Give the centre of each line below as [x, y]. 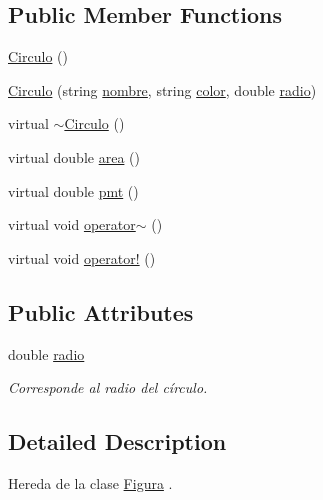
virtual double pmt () [73, 190]
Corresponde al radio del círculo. [108, 387]
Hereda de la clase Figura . [90, 482]
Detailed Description [117, 441]
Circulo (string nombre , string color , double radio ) [162, 89]
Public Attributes [101, 311]
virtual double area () [74, 156]
